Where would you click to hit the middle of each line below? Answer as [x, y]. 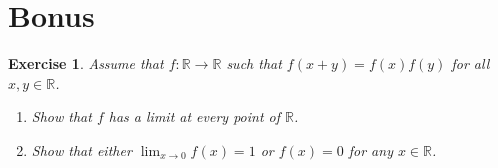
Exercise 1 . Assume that [86, 63]
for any [370, 149]
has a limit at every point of [194, 116]
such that [254, 63]
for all [470, 63]
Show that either [81, 149]
